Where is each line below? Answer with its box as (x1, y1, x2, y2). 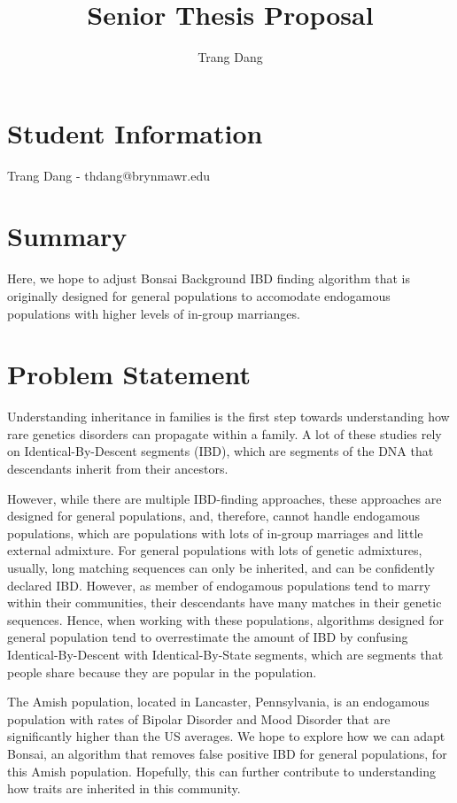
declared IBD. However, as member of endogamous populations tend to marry (7, 575, 430, 594)
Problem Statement (7, 356, 251, 392)
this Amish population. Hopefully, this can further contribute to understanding (7, 761, 436, 780)
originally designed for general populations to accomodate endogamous (7, 286, 391, 305)
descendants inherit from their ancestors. (7, 459, 228, 478)
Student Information (7, 114, 263, 151)
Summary (7, 218, 128, 254)
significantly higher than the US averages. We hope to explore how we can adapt (7, 727, 445, 745)
